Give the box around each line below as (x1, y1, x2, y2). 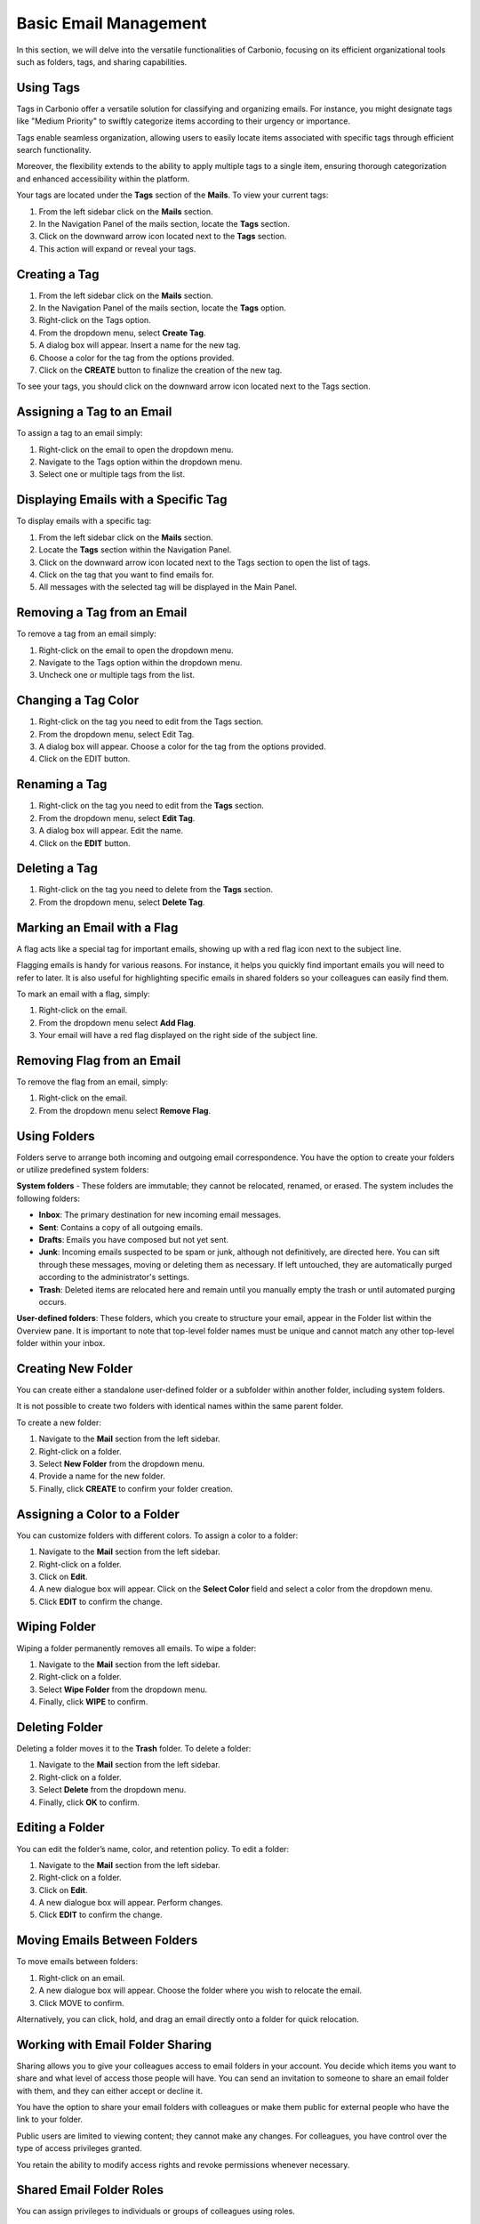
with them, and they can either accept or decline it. (16, 2085, 204, 2096)
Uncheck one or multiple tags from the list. (38, 670, 196, 681)
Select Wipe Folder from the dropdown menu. (38, 1684, 208, 1695)
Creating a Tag (16, 267, 100, 282)
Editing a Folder (16, 1820, 106, 1835)
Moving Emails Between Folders (16, 1933, 198, 1948)
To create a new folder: (16, 1417, 101, 1428)
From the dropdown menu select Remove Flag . (38, 1105, 212, 1116)
